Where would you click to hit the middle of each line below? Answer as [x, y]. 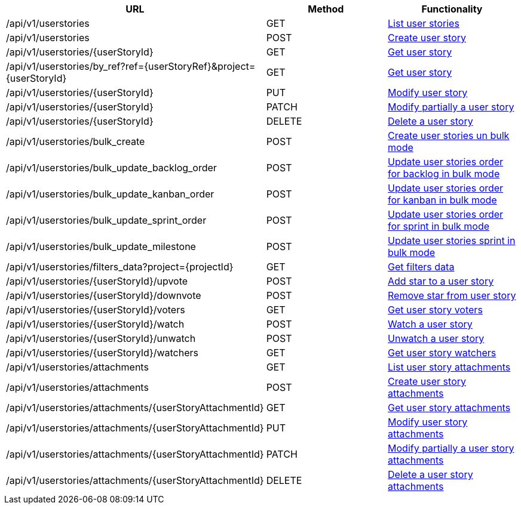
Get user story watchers [442, 353]
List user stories [424, 23]
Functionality [452, 9]
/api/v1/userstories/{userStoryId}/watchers [102, 353]
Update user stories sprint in [452, 240]
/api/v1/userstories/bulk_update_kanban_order [110, 194]
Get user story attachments [449, 408]
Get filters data [421, 267]
